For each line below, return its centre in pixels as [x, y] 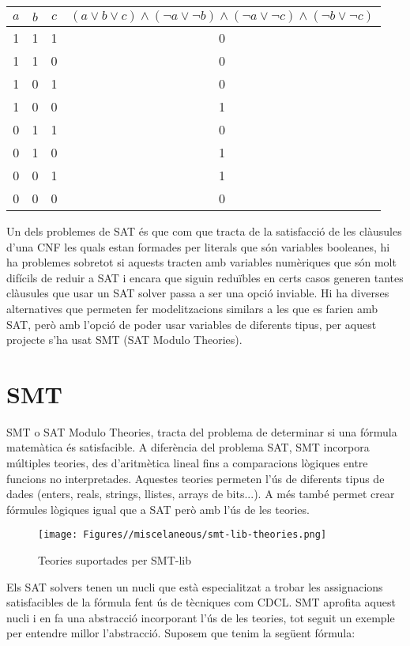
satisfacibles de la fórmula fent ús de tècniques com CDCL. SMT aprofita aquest [201, 602]
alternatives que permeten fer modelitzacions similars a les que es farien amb [192, 308]
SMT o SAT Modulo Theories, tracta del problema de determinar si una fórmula [202, 431]
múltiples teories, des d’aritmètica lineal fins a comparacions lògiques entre [187, 463]
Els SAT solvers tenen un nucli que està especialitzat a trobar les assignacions [195, 586]
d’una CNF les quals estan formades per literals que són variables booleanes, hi [198, 246]
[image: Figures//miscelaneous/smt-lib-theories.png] [182, 535]
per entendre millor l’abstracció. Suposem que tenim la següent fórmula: [181, 633]
